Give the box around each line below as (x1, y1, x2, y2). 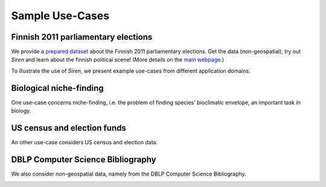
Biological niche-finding (11, 83, 104, 93)
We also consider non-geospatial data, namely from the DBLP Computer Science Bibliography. (11, 170, 247, 177)
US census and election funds (11, 123, 126, 133)
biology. (11, 107, 31, 114)
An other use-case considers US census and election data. (11, 139, 158, 146)
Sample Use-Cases (11, 9, 110, 22)
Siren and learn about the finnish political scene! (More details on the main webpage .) (11, 56, 225, 63)
